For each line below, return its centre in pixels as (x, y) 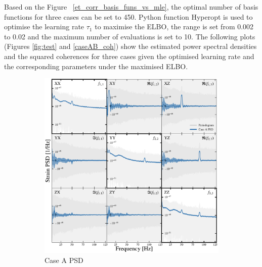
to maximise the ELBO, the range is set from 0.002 (174, 26)
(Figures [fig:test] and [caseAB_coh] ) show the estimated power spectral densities (130, 46)
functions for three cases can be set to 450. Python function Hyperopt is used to (128, 16)
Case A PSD (64, 260)
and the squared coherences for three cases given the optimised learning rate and (129, 56)
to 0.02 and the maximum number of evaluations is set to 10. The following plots (130, 36)
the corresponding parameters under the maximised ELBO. (96, 66)
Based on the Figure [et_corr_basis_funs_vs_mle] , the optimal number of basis (131, 7)
